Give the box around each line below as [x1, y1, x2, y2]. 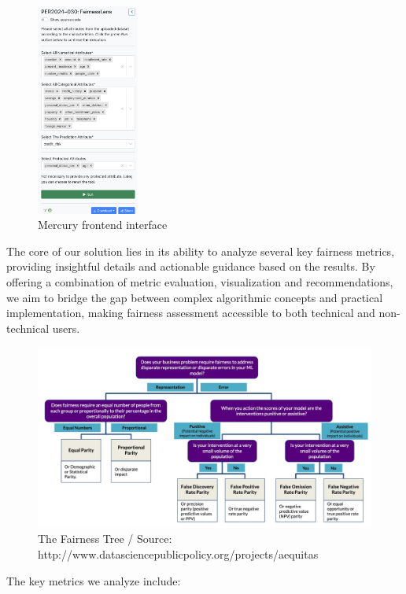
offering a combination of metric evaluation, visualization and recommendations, [6, 274, 393, 290]
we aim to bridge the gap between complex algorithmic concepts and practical [6, 289, 383, 305]
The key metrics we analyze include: [6, 572, 181, 588]
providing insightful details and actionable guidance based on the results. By [6, 258, 375, 275]
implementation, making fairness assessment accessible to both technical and [6, 304, 375, 321]
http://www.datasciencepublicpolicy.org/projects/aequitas [38, 545, 319, 562]
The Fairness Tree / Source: [38, 530, 172, 547]
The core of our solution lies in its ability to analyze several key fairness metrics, [6, 242, 395, 259]
